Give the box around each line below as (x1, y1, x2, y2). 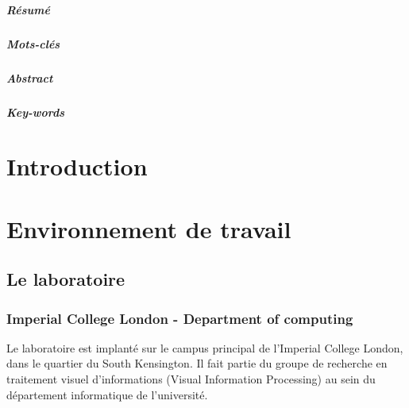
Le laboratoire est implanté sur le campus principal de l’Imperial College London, (6, 339, 403, 356)
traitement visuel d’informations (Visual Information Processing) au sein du (6, 371, 376, 387)
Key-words (6, 103, 65, 120)
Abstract (6, 69, 53, 86)
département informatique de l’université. (6, 386, 208, 402)
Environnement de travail (6, 212, 291, 244)
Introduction (6, 150, 148, 183)
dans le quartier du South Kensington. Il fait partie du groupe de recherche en (6, 355, 388, 371)
